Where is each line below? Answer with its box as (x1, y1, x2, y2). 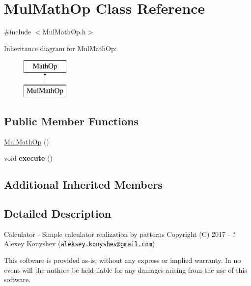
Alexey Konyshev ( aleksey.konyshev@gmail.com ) (4, 238, 155, 249)
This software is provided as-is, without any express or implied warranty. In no (4, 255, 241, 265)
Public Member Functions (4, 113, 139, 128)
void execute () (4, 153, 53, 163)
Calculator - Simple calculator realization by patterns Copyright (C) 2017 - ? (4, 229, 236, 239)
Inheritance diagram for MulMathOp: (4, 43, 117, 53)
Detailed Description (4, 206, 112, 221)
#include (4, 27, 31, 37)
